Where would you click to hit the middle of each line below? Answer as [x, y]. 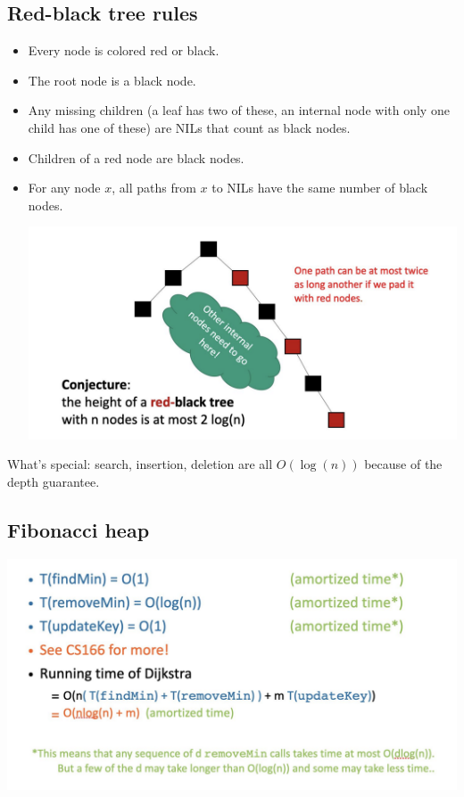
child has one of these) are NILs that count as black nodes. [189, 127]
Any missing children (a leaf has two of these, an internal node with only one [239, 110]
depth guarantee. [54, 481]
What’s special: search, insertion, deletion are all [140, 464]
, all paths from [154, 188]
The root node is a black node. [112, 80]
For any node [64, 188]
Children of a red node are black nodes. [136, 157]
